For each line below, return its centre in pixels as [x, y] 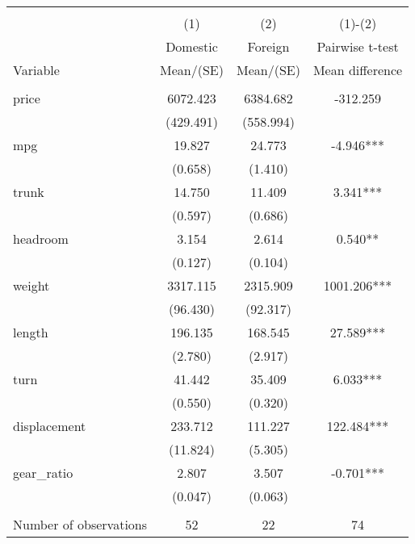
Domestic [192, 46]
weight [31, 285]
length [31, 332]
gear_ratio [43, 473]
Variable [36, 70]
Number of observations [80, 524]
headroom [41, 239]
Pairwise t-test [358, 46]
